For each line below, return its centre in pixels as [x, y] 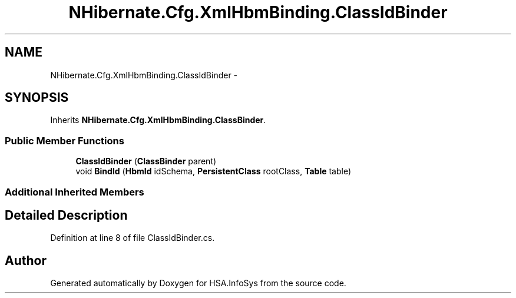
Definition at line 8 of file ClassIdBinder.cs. [133, 238]
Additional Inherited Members [75, 192]
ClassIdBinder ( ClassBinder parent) [146, 161]
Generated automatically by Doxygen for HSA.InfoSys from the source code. [198, 283]
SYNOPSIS [37, 98]
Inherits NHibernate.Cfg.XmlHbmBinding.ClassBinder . [158, 120]
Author [26, 260]
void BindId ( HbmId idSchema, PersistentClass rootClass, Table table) [214, 171]
